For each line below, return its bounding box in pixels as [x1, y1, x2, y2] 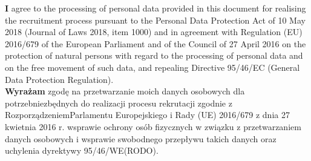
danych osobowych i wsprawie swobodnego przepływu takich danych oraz [5, 132, 277, 145]
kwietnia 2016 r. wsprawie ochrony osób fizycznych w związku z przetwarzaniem [5, 120, 301, 133]
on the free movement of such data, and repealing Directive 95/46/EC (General [5, 61, 300, 73]
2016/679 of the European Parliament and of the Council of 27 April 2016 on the [5, 37, 306, 50]
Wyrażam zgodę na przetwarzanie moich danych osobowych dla [5, 85, 245, 97]
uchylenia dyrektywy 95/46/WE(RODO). [5, 144, 159, 157]
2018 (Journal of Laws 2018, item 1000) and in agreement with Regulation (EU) [5, 25, 303, 38]
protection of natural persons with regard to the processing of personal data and [5, 49, 303, 62]
